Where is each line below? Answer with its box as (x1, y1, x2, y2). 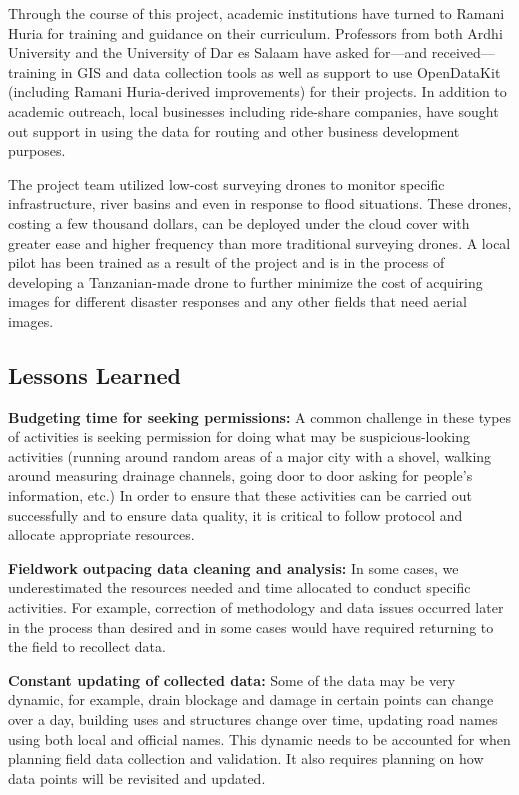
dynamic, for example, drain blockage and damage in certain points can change (8, 689, 494, 710)
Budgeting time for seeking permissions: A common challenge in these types (8, 406, 512, 427)
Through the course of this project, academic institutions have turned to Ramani (8, 3, 505, 23)
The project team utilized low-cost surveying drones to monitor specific (8, 173, 445, 194)
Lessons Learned (8, 359, 181, 390)
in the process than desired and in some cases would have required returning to (8, 616, 494, 637)
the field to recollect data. (8, 636, 166, 657)
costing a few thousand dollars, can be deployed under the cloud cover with (8, 212, 470, 233)
